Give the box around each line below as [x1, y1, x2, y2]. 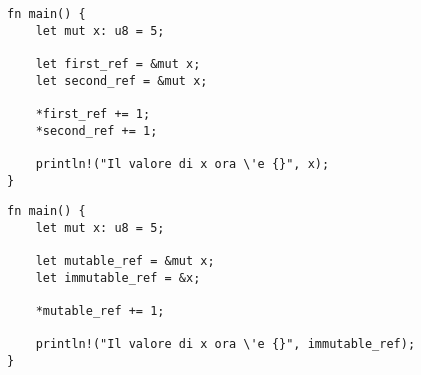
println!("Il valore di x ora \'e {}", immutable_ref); [35, 337, 416, 352]
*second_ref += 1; [35, 123, 158, 138]
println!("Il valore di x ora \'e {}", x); [35, 156, 330, 171]
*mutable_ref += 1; [35, 304, 165, 319]
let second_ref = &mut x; [35, 73, 208, 88]
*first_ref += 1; [35, 106, 151, 121]
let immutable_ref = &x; [35, 270, 201, 285]
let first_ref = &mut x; [35, 56, 201, 71]
